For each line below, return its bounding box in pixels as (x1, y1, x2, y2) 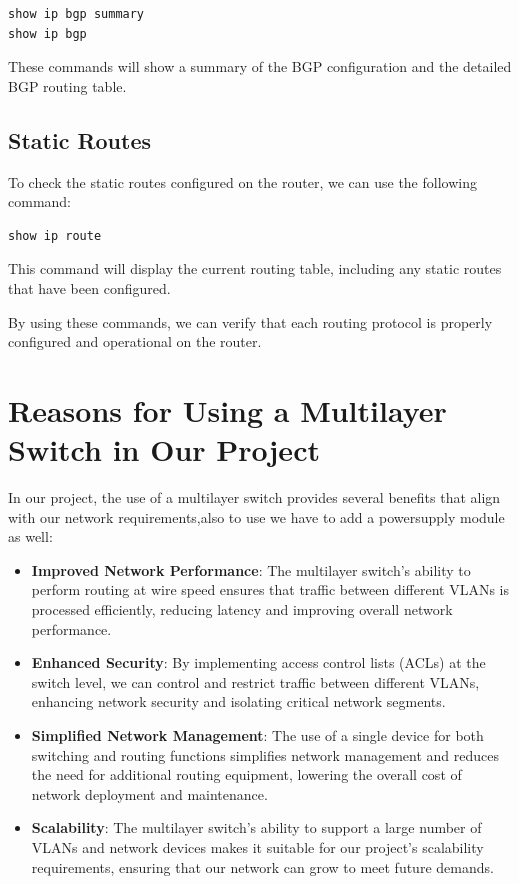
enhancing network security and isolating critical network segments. (31, 691, 446, 712)
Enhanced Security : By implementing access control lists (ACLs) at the (31, 652, 486, 673)
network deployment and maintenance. (31, 783, 268, 804)
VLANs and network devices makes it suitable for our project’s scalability (31, 836, 484, 857)
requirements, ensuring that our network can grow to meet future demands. (31, 856, 494, 877)
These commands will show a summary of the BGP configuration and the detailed (8, 56, 512, 77)
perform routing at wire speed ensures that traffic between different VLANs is (31, 579, 509, 600)
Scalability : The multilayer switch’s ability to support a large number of (31, 817, 482, 838)
